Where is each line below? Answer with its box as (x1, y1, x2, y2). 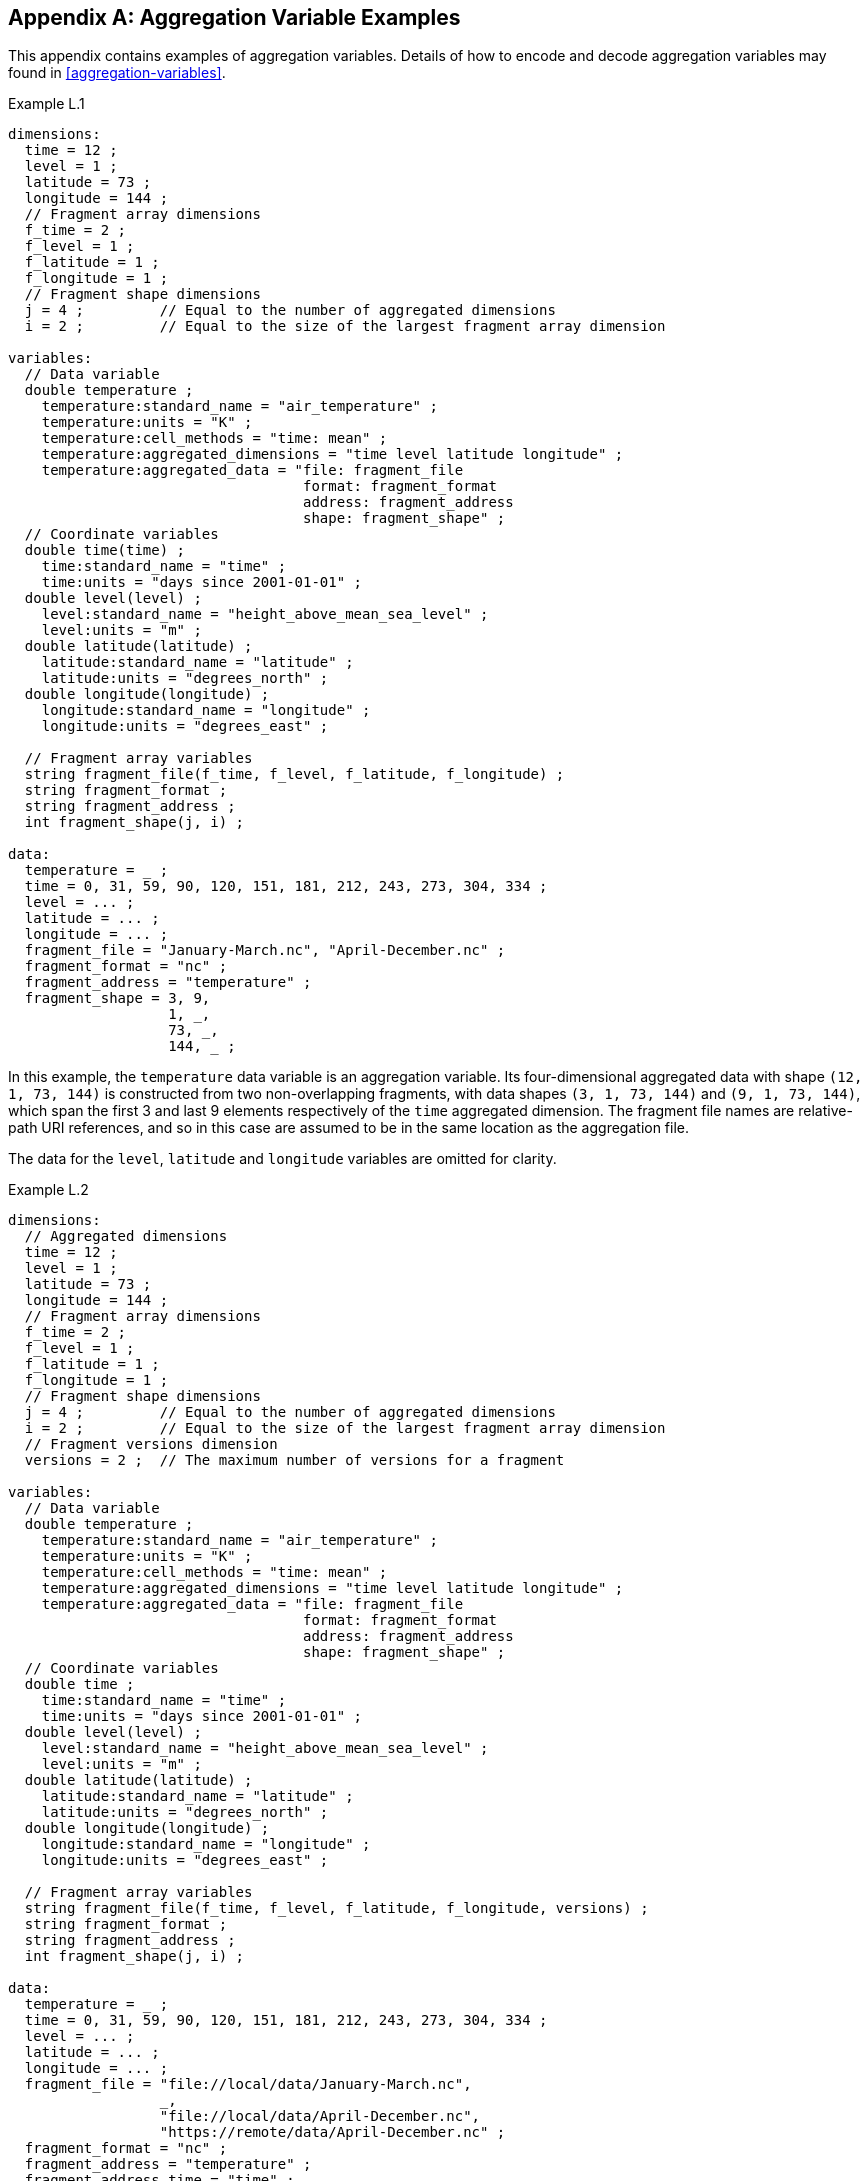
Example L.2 (8, 1181, 89, 1199)
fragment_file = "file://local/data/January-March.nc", (24, 2076, 472, 2093)
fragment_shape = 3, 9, (24, 990, 211, 1007)
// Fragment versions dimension (24, 1436, 278, 1453)
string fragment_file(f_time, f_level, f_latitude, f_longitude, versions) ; (24, 1900, 649, 1917)
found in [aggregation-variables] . (8, 64, 226, 82)
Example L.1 (8, 95, 85, 113)
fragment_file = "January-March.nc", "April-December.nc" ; (24, 942, 506, 959)
